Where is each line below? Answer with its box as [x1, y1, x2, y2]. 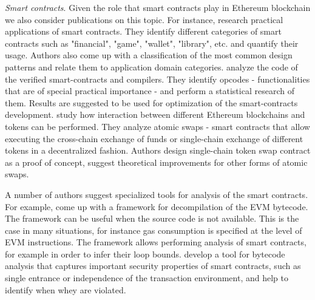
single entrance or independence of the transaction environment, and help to [5, 271, 288, 284]
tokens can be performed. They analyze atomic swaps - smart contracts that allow [5, 120, 310, 132]
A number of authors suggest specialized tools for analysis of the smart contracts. [5, 188, 308, 200]
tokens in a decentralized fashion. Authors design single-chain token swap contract [5, 144, 311, 157]
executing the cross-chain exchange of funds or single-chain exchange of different [5, 132, 303, 145]
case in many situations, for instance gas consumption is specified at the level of [5, 223, 302, 236]
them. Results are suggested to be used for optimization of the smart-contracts [5, 96, 298, 109]
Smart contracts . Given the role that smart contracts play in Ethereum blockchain [5, 1, 311, 13]
